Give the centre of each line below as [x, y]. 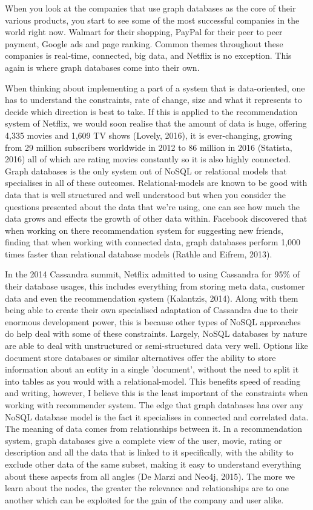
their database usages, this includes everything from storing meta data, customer [155, 286]
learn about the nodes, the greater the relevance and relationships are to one [147, 488]
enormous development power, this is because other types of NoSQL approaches [153, 321]
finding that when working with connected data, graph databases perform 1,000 [153, 242]
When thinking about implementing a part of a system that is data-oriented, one [155, 88]
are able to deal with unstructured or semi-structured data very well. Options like [156, 346]
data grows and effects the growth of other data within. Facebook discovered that [156, 218]
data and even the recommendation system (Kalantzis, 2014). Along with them [152, 298]
